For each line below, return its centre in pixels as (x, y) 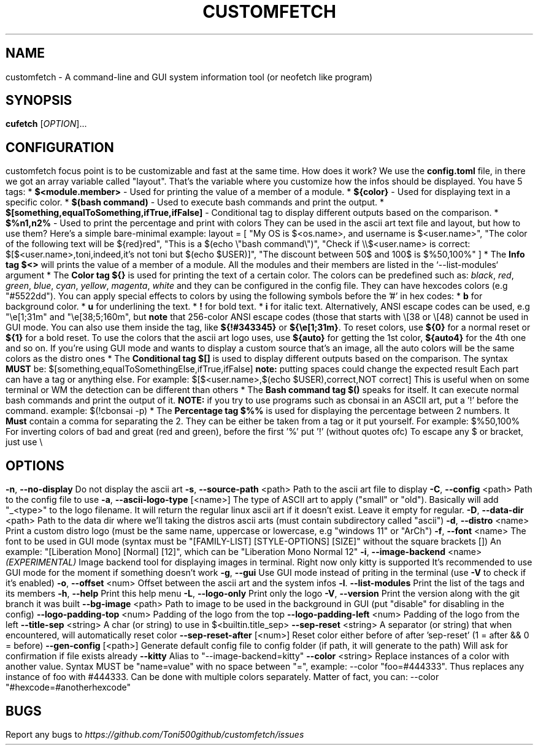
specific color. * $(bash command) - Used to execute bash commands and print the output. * (195, 202)
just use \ (24, 442)
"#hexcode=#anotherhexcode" (68, 687)
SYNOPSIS (39, 101)
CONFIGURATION (60, 147)
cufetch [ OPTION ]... (46, 124)
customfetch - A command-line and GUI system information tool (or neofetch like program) (189, 77)
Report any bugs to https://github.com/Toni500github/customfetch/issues (155, 734)
